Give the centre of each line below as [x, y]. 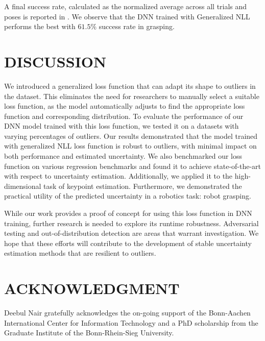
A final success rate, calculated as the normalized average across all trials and [126, 6]
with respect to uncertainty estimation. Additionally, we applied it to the [118, 176]
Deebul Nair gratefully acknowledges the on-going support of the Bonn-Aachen [127, 313]
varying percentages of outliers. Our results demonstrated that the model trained [131, 136]
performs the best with [40, 26]
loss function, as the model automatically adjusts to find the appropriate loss [125, 106]
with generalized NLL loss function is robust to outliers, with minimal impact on [130, 146]
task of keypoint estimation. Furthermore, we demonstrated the [143, 186]
